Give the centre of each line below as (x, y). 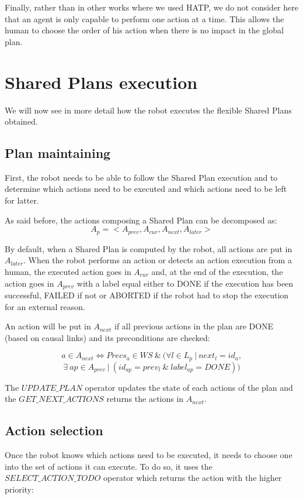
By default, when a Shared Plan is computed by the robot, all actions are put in (149, 248)
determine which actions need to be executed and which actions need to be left (146, 189)
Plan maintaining (58, 153)
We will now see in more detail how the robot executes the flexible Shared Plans (148, 110)
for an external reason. (45, 306)
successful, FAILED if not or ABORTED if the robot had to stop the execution (147, 295)
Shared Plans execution (101, 82)
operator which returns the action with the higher (193, 478)
